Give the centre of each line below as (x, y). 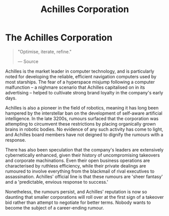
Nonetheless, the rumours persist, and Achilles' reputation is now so (76, 192)
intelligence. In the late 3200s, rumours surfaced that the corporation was (82, 118)
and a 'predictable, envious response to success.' (57, 182)
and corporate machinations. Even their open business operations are (78, 160)
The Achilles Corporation (59, 38)
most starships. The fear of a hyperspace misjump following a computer (80, 82)
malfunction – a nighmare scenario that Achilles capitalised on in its (75, 87)
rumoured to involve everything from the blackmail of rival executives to (80, 171)
